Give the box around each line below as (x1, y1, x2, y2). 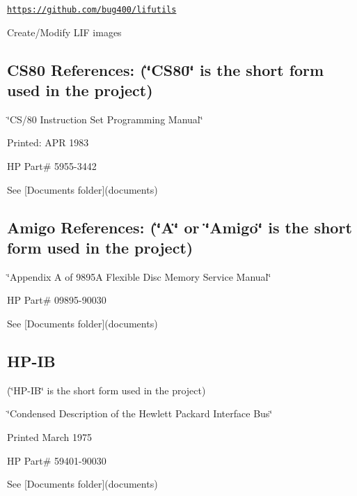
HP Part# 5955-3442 (7, 159, 97, 173)
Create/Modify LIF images (7, 24, 122, 39)
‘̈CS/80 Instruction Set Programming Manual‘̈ (7, 111, 203, 126)
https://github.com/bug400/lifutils (7, 5, 177, 15)
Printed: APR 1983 (7, 135, 89, 150)
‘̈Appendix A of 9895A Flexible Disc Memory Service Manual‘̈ (7, 269, 271, 284)
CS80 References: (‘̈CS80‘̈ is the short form (7, 59, 324, 80)
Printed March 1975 (7, 429, 93, 444)
